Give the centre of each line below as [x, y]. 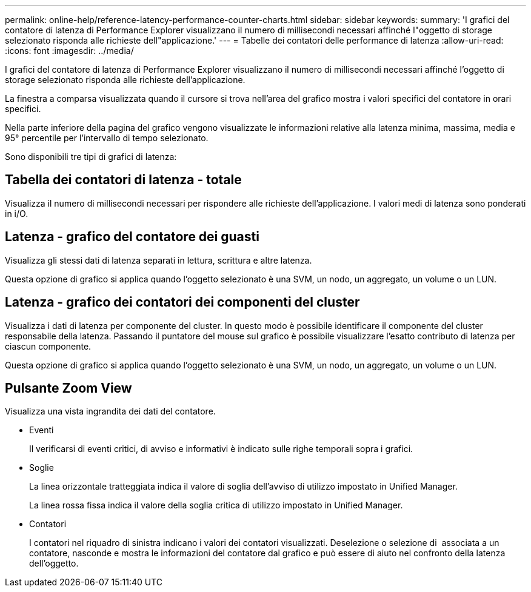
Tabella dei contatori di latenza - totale [123, 180]
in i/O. [17, 213]
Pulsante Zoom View [68, 388]
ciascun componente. [48, 346]
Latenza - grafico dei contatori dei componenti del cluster [182, 302]
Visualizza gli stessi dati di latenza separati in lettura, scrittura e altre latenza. [159, 260]
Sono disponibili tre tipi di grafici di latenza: [91, 157]
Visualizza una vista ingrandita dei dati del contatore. [110, 411]
